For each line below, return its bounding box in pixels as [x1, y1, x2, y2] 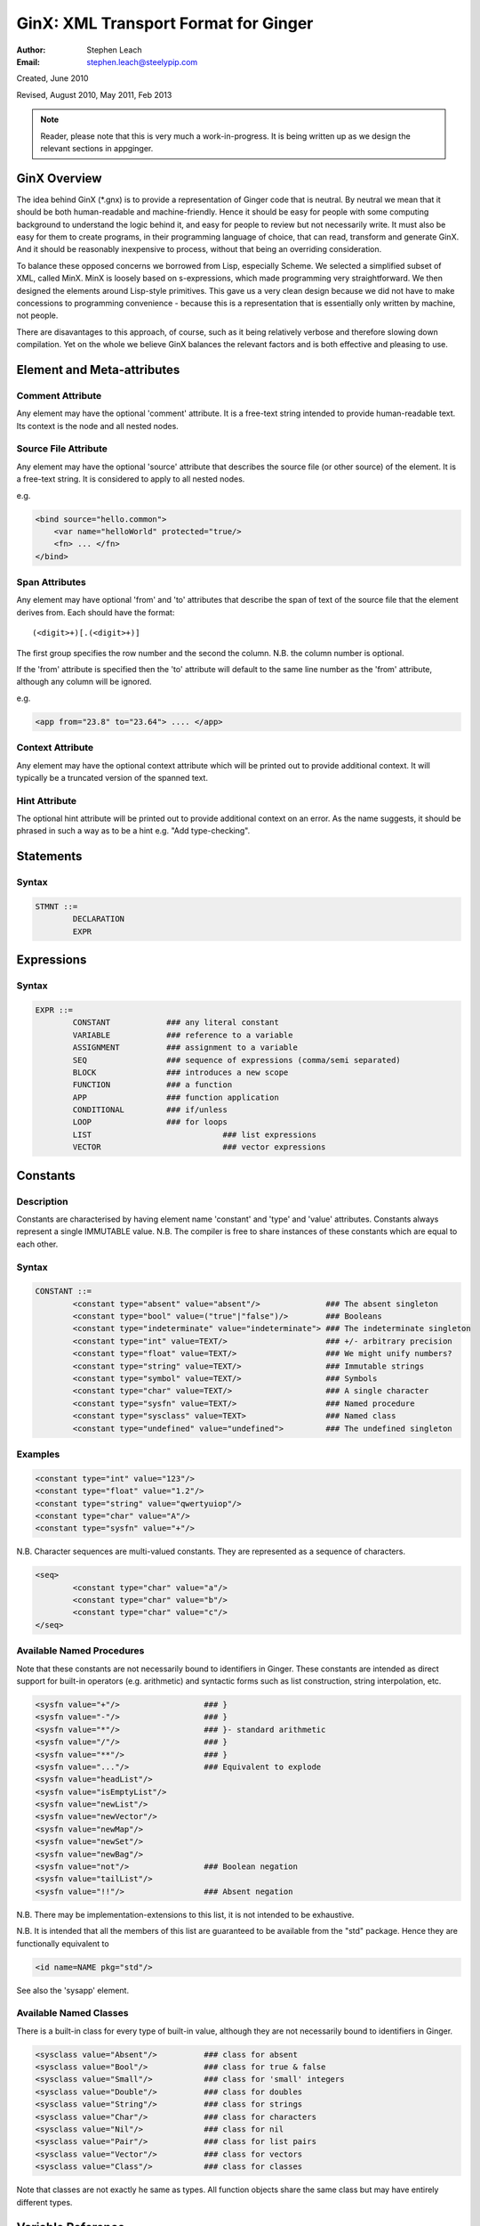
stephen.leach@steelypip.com [86, 56, 198, 67]
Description [16, 1195, 68, 1207]
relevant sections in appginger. [40, 142, 154, 153]
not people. [16, 310, 59, 321]
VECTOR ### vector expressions [72, 1142, 326, 1152]
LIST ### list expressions [72, 1129, 317, 1140]
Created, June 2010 [16, 73, 89, 84]
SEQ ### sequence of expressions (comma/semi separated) [72, 1055, 402, 1065]
